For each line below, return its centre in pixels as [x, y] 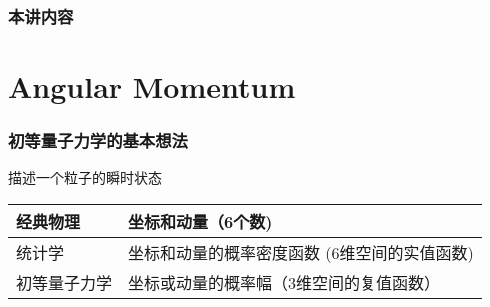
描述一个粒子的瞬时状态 [85, 177]
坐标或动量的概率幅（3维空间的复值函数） [284, 283]
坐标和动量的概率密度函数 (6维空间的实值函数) [301, 253]
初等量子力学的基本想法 [98, 140]
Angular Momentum [152, 86]
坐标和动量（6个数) [200, 222]
